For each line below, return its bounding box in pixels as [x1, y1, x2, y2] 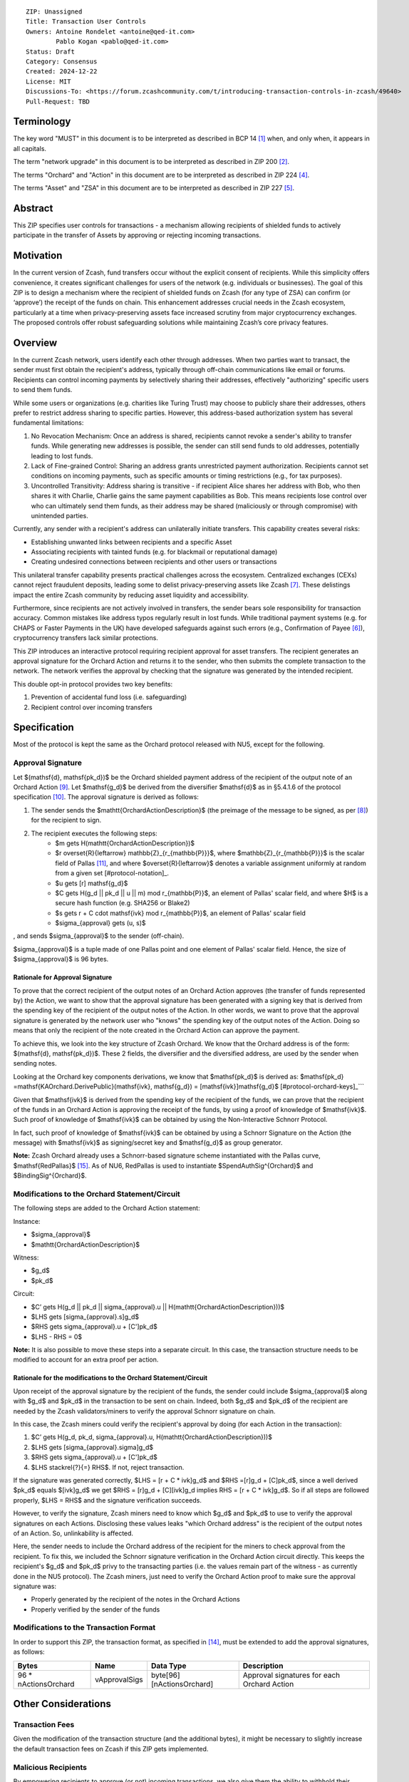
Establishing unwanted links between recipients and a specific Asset [31, 537, 232, 546]
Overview [13, 336, 58, 349]
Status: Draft [26, 47, 75, 56]
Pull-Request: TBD [26, 97, 90, 105]
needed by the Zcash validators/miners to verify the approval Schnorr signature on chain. [13, 1406, 276, 1415]
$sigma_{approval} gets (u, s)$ [55, 919, 146, 927]
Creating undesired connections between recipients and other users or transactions [31, 557, 277, 566]
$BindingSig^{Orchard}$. [13, 1171, 87, 1180]
